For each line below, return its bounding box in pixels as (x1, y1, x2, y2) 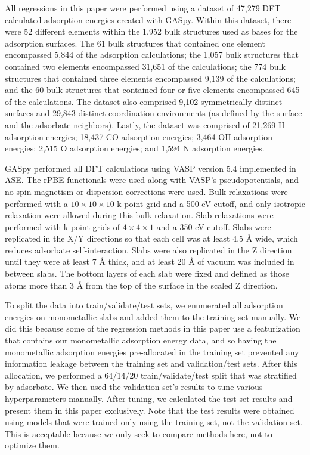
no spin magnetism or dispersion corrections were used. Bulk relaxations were (5, 185, 288, 197)
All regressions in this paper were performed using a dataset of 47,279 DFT (5, 2, 281, 14)
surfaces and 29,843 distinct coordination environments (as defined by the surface (5, 107, 302, 119)
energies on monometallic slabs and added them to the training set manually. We (5, 310, 301, 323)
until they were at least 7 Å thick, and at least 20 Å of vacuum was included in (5, 255, 294, 268)
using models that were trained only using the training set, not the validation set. (5, 416, 303, 428)
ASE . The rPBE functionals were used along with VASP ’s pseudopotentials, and (5, 174, 299, 186)
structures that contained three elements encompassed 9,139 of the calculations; (5, 72, 296, 84)
